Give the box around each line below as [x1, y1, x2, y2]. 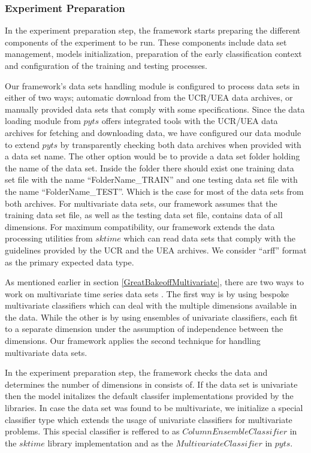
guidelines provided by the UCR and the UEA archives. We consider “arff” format [5, 243, 307, 256]
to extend [5, 138, 40, 150]
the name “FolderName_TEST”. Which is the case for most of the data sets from [5, 185, 304, 197]
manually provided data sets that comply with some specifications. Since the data [5, 102, 305, 115]
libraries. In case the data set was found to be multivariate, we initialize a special [5, 401, 303, 414]
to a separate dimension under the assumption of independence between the [5, 322, 283, 335]
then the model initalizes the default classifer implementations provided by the [5, 389, 294, 402]
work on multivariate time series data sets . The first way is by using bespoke [5, 287, 289, 300]
